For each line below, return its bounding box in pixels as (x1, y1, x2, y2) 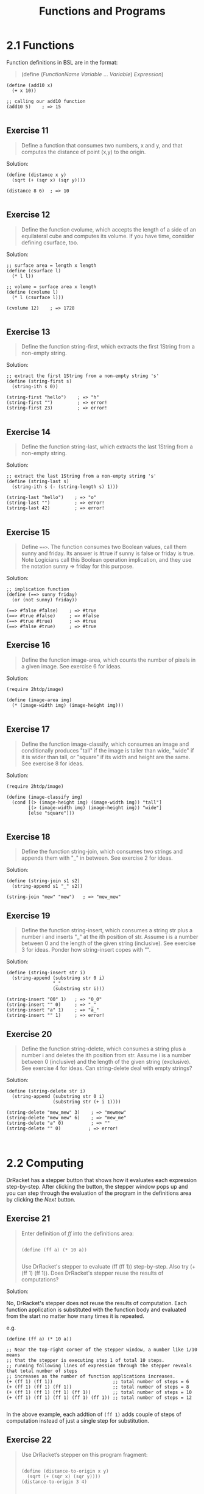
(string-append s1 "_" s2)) (12, 883, 83, 890)
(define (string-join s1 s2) (6, 878, 80, 884)
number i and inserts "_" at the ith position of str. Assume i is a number (21, 933, 199, 941)
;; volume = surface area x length (6, 283, 97, 290)
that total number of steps (6, 1368, 78, 1374)
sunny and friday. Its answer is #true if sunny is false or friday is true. (21, 550, 195, 557)
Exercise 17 (6, 724, 50, 735)
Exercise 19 (6, 910, 51, 921)
